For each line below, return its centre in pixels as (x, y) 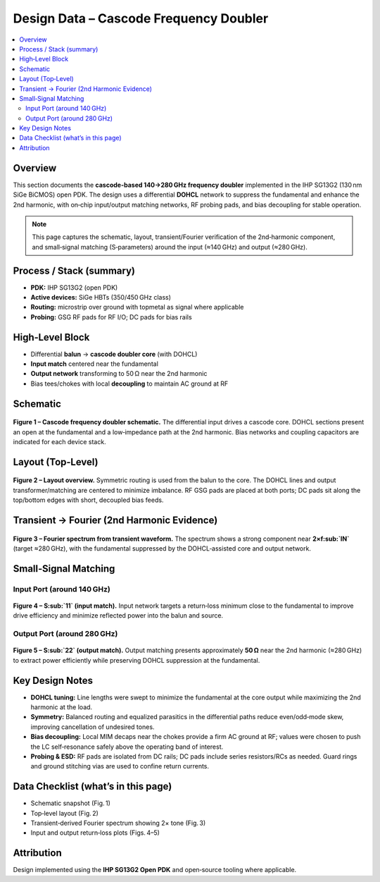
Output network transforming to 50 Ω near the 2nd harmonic (119, 374)
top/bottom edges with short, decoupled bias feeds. (88, 500)
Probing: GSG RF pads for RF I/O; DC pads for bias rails (112, 317)
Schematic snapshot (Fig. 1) (70, 803)
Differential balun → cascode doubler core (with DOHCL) (114, 354)
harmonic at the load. (62, 707)
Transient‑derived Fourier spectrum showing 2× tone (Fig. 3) (118, 823)
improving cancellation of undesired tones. (93, 727)
